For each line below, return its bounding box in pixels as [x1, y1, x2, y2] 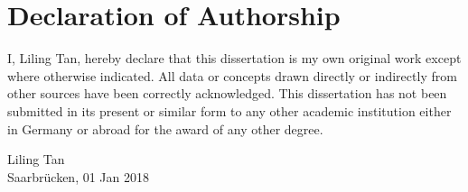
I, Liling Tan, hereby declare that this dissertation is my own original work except [7, 49, 462, 68]
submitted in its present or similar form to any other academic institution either [7, 101, 452, 120]
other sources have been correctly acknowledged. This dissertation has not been [7, 84, 447, 103]
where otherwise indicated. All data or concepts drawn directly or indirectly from [7, 66, 457, 85]
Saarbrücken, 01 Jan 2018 [7, 167, 150, 186]
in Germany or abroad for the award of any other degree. [7, 119, 323, 138]
